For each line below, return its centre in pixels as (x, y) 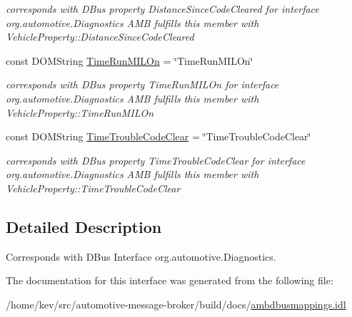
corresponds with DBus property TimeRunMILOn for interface (142, 84)
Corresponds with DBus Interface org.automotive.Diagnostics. (141, 256)
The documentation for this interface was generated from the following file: (170, 280)
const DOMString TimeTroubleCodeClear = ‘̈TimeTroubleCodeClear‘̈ (159, 136)
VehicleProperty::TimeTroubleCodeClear (93, 188)
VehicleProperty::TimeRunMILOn (80, 112)
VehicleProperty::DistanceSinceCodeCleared (100, 37)
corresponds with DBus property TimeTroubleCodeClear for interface (156, 160)
